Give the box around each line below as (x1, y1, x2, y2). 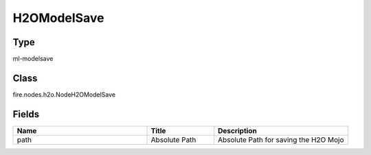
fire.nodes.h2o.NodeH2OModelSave (12, 90, 116, 99)
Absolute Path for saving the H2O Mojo (217, 134, 344, 144)
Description (217, 126, 257, 135)
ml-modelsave (12, 55, 54, 63)
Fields (12, 108, 40, 120)
